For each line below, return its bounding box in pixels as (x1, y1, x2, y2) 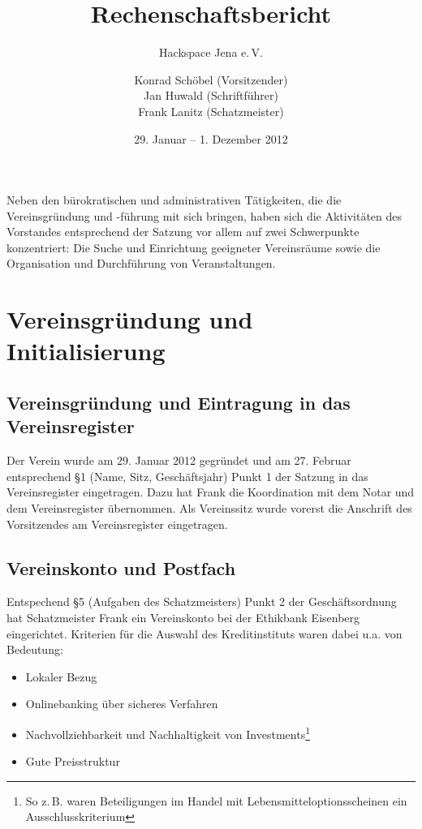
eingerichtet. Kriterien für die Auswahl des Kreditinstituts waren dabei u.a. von (6, 625, 403, 642)
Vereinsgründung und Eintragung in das (6, 390, 351, 415)
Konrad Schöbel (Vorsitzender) (134, 71, 288, 88)
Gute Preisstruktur (25, 753, 120, 770)
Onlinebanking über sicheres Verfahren (25, 695, 218, 712)
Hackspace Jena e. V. (159, 44, 263, 61)
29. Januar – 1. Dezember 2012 (134, 130, 288, 147)
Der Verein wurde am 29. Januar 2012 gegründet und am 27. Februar (6, 452, 351, 469)
